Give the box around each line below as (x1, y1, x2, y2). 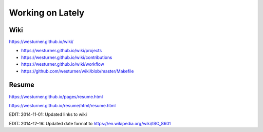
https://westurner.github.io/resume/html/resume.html (9, 102, 116, 108)
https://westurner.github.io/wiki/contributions (21, 54, 112, 60)
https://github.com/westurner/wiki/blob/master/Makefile (21, 68, 134, 74)
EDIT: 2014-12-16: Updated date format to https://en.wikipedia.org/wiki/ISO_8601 (9, 120, 171, 126)
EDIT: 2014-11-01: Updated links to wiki (9, 112, 87, 117)
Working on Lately (9, 7, 85, 18)
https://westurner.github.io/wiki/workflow (21, 61, 104, 67)
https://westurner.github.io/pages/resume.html (9, 94, 103, 99)
